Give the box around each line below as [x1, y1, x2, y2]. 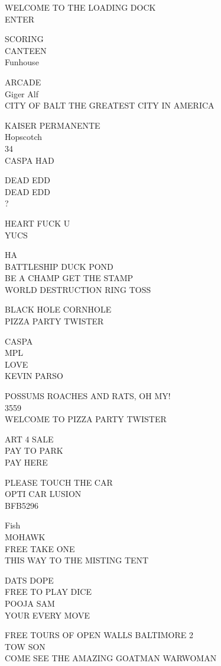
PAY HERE [5, 456, 48, 468]
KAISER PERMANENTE [5, 119, 100, 131]
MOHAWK [5, 530, 45, 543]
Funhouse [5, 56, 39, 68]
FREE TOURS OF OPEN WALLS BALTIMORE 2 [5, 629, 193, 641]
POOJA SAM [5, 597, 55, 609]
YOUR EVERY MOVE [5, 608, 90, 621]
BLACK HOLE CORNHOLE [5, 303, 112, 316]
